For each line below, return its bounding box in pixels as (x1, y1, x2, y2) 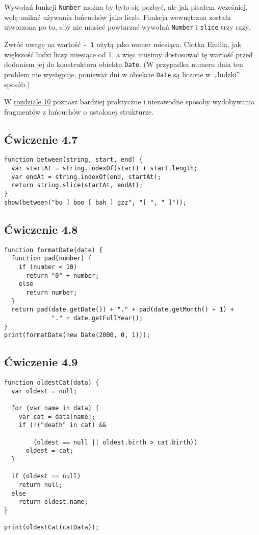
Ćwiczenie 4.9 (4, 354, 78, 370)
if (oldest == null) (11, 473, 81, 480)
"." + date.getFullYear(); (51, 314, 143, 322)
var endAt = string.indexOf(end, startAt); (11, 173, 161, 181)
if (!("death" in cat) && (18, 421, 107, 429)
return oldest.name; (18, 498, 88, 506)
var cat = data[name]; (18, 413, 95, 420)
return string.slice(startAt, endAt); (11, 182, 143, 189)
